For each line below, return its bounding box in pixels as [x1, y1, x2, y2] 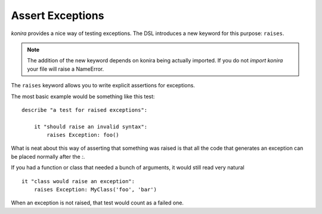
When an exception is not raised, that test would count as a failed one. [11, 199, 184, 206]
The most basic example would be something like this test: [11, 93, 155, 100]
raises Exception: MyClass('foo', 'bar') [33, 186, 157, 193]
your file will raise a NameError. [27, 65, 104, 73]
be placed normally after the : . [11, 153, 85, 160]
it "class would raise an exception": [21, 178, 135, 184]
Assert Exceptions [11, 9, 104, 22]
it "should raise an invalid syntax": [33, 123, 148, 130]
